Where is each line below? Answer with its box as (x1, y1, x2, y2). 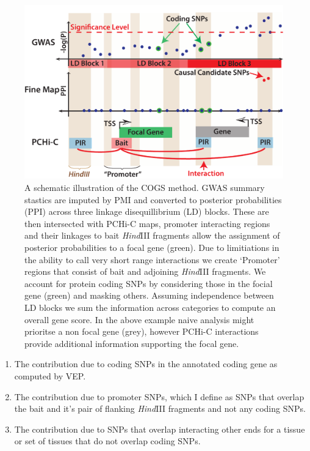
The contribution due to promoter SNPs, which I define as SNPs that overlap (14, 390, 305, 403)
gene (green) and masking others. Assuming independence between (24, 289, 274, 302)
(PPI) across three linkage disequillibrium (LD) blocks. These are (24, 205, 269, 218)
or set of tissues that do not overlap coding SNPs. (14, 434, 201, 447)
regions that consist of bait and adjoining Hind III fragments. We (24, 265, 266, 278)
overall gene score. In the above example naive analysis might (24, 313, 254, 326)
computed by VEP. (14, 369, 86, 382)
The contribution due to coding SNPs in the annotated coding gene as (14, 357, 278, 370)
